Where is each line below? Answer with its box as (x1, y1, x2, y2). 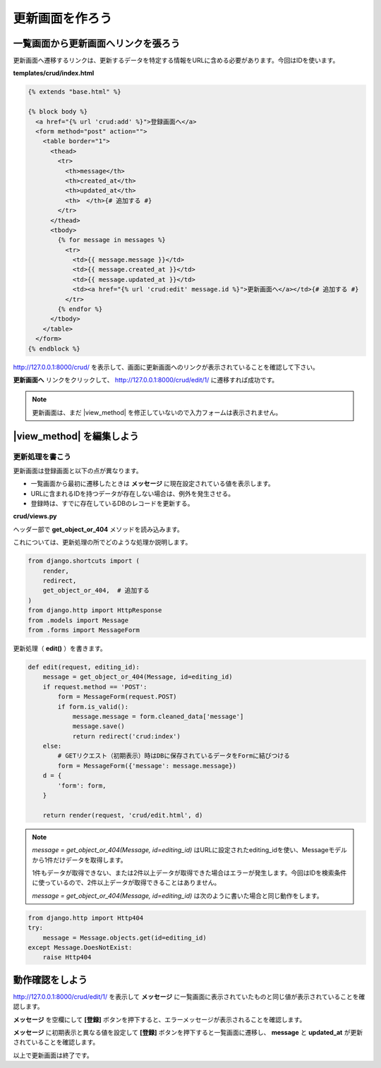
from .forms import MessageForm (28, 626, 140, 634)
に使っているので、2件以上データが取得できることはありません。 (32, 878, 221, 887)
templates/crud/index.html (13, 69, 95, 78)
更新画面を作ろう (13, 11, 113, 26)
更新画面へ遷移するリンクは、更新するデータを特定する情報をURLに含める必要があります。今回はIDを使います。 (13, 56, 339, 65)
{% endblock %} (28, 344, 80, 353)
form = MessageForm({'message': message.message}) (57, 762, 236, 770)
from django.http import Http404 (28, 914, 144, 922)
